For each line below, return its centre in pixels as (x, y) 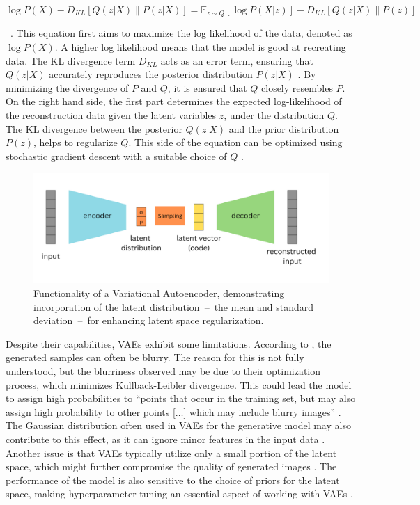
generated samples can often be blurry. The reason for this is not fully (155, 357)
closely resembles (297, 87)
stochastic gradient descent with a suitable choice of (116, 155)
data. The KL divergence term (71, 60)
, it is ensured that (207, 87)
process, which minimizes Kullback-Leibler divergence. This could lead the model (179, 384)
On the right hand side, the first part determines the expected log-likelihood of (174, 101)
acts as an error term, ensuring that (237, 60)
